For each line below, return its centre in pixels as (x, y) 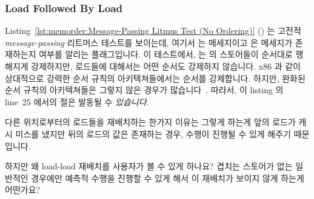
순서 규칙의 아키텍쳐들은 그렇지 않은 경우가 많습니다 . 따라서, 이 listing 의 (144, 90)
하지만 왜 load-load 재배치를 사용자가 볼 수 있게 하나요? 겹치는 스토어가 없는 (149, 166)
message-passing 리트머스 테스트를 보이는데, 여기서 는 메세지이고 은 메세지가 (149, 42)
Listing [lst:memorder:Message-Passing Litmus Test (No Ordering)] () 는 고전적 (153, 31)
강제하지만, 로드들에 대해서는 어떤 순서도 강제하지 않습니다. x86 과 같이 (166, 66)
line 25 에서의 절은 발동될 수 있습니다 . (77, 101)
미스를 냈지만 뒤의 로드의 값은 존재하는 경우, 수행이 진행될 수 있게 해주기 (153, 133)
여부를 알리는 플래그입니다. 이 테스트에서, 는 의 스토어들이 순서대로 (166, 54)
